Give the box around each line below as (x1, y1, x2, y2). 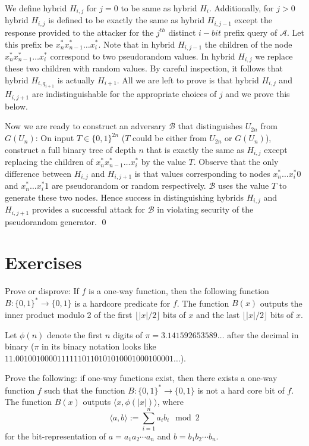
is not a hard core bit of (197, 383, 285, 396)
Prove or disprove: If (5, 285, 79, 297)
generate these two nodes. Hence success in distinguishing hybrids (5, 191, 244, 203)
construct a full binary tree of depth (5, 143, 136, 155)
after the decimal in (227, 328, 299, 341)
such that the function (44, 383, 125, 396)
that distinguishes (178, 120, 242, 132)
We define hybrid (5, 2, 67, 14)
